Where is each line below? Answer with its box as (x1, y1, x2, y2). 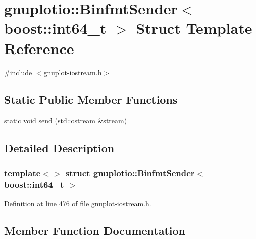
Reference (4, 37, 74, 58)
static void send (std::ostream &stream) (4, 115, 127, 126)
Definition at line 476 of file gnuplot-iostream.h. (4, 198, 151, 208)
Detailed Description (4, 140, 115, 156)
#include (4, 67, 32, 77)
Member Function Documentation (4, 222, 186, 238)
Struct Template (136, 18, 252, 38)
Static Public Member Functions (4, 91, 178, 107)
